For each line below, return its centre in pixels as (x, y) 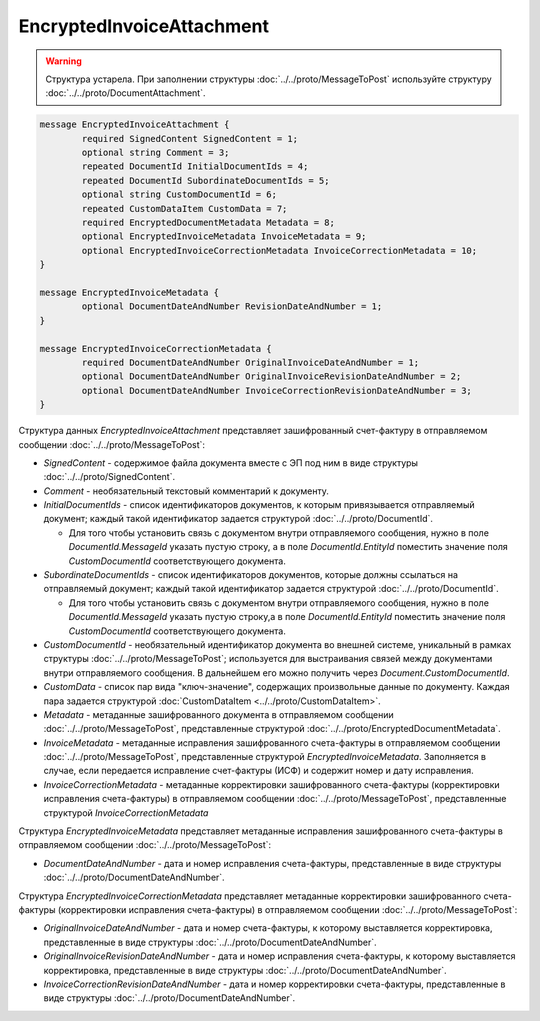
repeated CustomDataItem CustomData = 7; (184, 208)
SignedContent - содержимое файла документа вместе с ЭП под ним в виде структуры (231, 462)
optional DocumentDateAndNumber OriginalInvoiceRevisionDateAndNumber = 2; (271, 376)
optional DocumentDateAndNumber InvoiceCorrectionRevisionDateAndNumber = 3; (276, 390)
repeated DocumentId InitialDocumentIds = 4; (195, 166)
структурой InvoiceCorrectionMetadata (126, 812)
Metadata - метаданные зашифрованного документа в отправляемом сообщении (218, 714)
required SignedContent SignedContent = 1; (190, 138)
